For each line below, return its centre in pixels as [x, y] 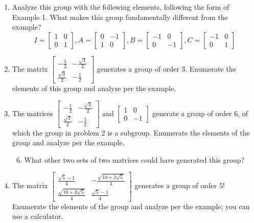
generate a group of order [192, 113]
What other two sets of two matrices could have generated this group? [134, 159]
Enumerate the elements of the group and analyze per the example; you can [131, 206]
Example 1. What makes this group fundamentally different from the [120, 17]
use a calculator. [38, 216]
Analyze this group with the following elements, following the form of [121, 7]
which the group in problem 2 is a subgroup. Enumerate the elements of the [131, 132]
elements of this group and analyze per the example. [94, 88]
